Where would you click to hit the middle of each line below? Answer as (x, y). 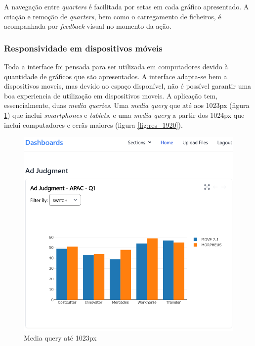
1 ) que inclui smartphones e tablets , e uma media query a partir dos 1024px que (124, 115)
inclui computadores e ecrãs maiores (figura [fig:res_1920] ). (93, 124)
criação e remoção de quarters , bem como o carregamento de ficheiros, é (113, 16)
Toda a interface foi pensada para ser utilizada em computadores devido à (116, 66)
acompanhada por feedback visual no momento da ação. (88, 26)
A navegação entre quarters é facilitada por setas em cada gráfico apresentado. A (127, 6)
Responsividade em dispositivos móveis (83, 48)
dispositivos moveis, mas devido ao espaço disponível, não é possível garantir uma (128, 86)
